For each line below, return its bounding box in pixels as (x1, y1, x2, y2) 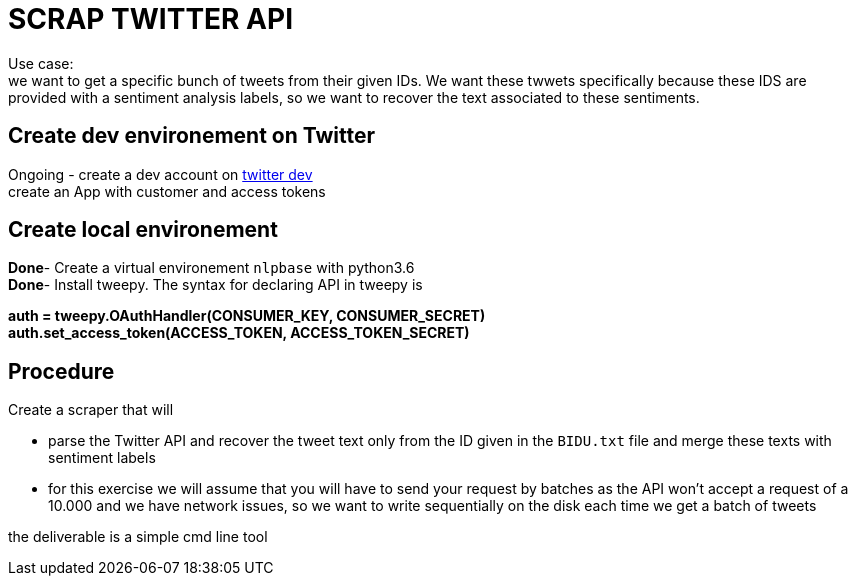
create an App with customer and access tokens (8, 182, 326, 200)
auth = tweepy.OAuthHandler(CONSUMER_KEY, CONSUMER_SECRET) (8, 307, 486, 325)
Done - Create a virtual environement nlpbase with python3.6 (8, 259, 415, 277)
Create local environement (8, 217, 278, 243)
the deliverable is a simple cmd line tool (8, 528, 268, 546)
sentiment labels (48, 449, 156, 467)
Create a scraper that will (8, 401, 174, 419)
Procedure (8, 358, 115, 384)
